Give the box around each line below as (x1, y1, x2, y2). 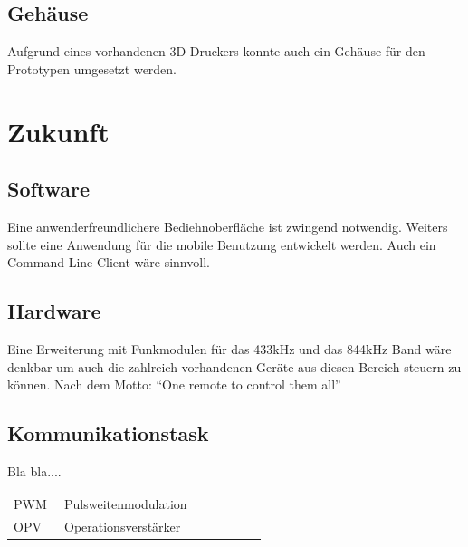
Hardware (7, 297, 101, 325)
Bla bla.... (7, 461, 62, 480)
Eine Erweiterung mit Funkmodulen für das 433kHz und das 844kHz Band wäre (7, 339, 452, 358)
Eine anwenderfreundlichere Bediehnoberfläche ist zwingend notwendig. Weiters (7, 216, 448, 235)
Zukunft (7, 112, 110, 149)
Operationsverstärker (64, 517, 181, 536)
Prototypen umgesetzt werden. (7, 59, 177, 78)
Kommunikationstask (7, 419, 209, 447)
